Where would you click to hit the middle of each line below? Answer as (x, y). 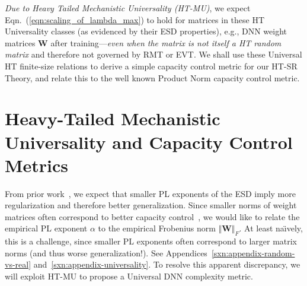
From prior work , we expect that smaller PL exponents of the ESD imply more (150, 193)
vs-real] (18, 264)
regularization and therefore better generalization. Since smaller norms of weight (151, 205)
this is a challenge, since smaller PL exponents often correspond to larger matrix (151, 241)
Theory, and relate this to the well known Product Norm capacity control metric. (152, 77)
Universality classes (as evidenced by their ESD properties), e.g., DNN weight (146, 31)
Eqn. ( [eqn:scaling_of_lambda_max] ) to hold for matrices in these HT (135, 19)
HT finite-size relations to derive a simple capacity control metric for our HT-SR (151, 66)
